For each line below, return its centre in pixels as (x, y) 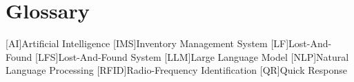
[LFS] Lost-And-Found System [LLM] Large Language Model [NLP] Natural (192, 56)
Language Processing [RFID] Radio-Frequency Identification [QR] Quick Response (176, 70)
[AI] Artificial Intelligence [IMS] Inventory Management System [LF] (147, 43)
